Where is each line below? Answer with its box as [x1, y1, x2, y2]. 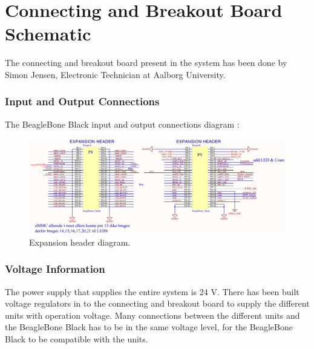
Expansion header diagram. [29, 235, 131, 248]
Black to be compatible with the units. [5, 333, 148, 345]
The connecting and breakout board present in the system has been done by [5, 56, 287, 69]
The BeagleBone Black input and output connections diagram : [5, 117, 240, 130]
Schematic [5, 21, 91, 46]
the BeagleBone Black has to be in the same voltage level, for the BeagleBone [5, 321, 293, 333]
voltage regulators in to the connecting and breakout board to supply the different [5, 297, 310, 310]
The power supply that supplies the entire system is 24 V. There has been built [5, 285, 299, 298]
